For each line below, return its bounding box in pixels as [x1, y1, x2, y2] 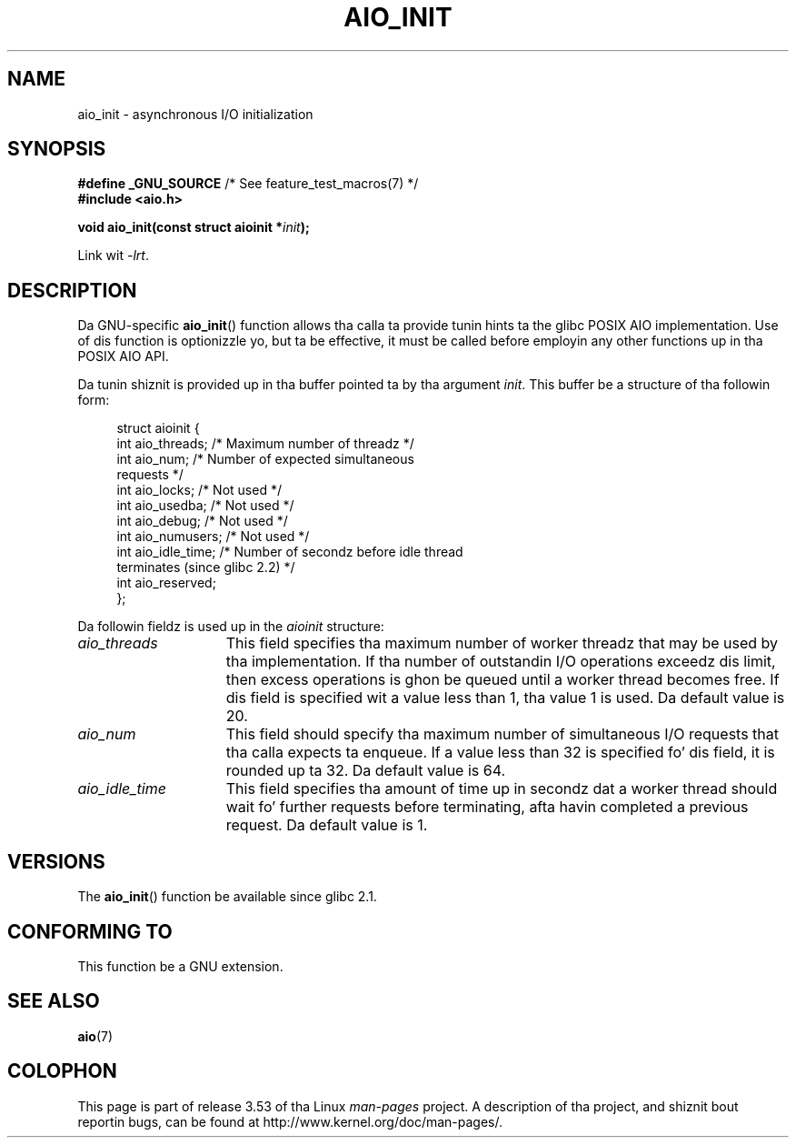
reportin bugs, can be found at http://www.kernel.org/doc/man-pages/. [77, 1113, 503, 1130]
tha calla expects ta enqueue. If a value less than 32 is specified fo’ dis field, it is [225, 743, 775, 762]
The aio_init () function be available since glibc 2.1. [77, 889, 377, 905]
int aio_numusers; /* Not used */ [116, 528, 310, 545]
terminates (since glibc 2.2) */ [116, 559, 295, 576]
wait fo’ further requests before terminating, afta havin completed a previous [225, 798, 749, 817]
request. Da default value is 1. [225, 816, 428, 835]
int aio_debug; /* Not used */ [116, 513, 288, 529]
